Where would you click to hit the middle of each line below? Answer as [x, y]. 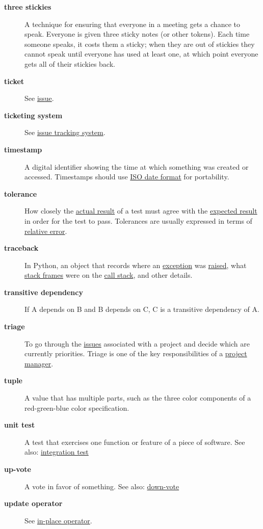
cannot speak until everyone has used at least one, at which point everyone [141, 54]
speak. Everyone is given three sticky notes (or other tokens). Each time [137, 34]
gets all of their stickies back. [70, 63]
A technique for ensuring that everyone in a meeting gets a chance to [132, 24]
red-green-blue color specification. [77, 407]
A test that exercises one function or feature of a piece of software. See [135, 442]
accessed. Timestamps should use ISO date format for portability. [127, 177]
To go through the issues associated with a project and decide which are [137, 343]
